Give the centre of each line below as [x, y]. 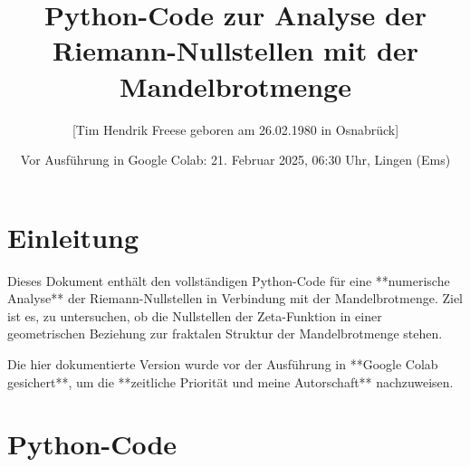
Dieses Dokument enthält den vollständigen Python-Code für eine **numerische [229, 280]
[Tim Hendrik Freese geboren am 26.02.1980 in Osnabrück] [235, 129]
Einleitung [73, 237]
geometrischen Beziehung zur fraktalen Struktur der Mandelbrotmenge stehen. [225, 334]
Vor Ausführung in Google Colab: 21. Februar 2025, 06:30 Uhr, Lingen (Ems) [235, 160]
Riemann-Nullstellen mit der [235, 50]
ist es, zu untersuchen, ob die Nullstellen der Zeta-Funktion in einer [195, 315]
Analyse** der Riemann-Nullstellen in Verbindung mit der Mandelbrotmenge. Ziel [235, 298]
